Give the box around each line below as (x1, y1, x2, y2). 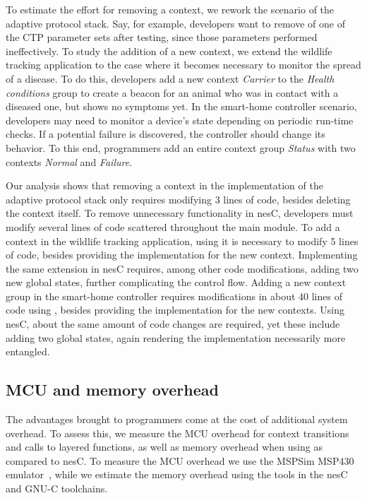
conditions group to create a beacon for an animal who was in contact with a (6, 85, 339, 100)
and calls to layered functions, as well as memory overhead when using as (6, 439, 323, 454)
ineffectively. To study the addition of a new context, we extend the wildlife (6, 43, 332, 58)
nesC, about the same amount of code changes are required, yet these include (6, 316, 340, 331)
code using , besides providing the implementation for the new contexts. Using (6, 302, 344, 317)
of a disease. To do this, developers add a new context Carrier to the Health (6, 71, 335, 85)
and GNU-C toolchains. (6, 481, 108, 496)
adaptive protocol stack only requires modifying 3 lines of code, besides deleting (6, 191, 351, 206)
